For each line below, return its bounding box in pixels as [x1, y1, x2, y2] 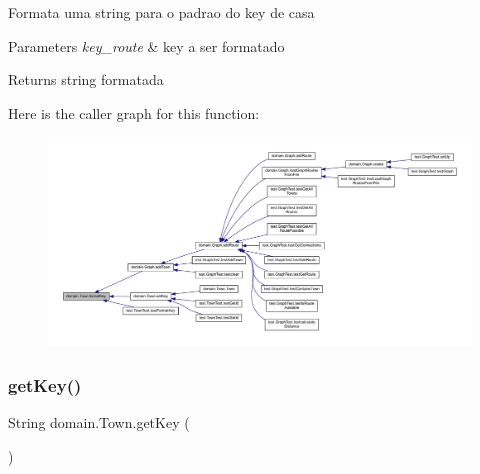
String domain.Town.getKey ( [8, 412, 190, 433]
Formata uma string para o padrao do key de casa [8, 2, 315, 22]
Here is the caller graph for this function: [8, 102, 260, 123]
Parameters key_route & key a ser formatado [8, 35, 285, 56]
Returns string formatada [8, 69, 164, 90]
